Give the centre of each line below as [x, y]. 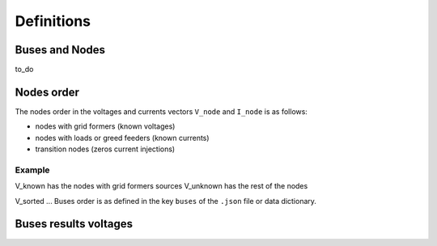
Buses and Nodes [60, 50]
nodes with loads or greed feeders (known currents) [122, 138]
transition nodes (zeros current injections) [105, 149]
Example [32, 170]
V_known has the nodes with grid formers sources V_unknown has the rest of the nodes [161, 186]
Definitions [53, 21]
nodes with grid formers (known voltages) [105, 126]
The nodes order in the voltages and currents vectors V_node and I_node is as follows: [161, 111]
